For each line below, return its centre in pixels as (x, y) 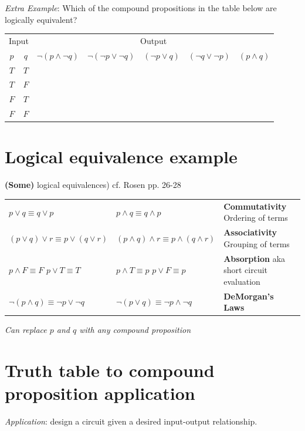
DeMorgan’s (249, 296)
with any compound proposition (135, 330)
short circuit (246, 270)
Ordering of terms (256, 218)
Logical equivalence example (121, 156)
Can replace (26, 330)
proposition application (100, 393)
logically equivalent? (41, 19)
